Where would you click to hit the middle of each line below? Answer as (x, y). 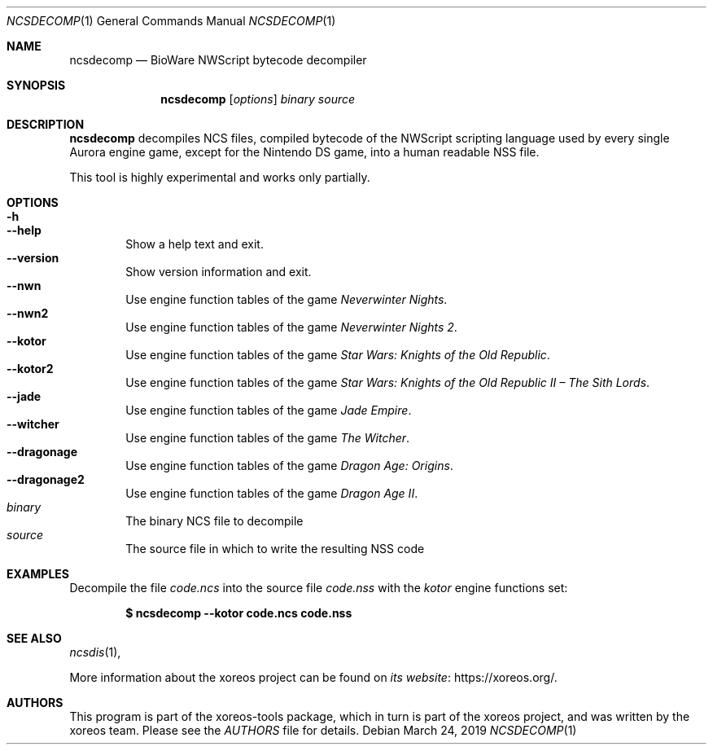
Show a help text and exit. (195, 244)
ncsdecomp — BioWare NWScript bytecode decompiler (218, 60)
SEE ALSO (34, 638)
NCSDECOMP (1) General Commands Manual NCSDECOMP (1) (171, 21)
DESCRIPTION (46, 124)
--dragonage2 (46, 479)
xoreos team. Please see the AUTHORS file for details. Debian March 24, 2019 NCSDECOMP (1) (323, 730)
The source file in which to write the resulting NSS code (275, 549)
